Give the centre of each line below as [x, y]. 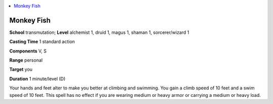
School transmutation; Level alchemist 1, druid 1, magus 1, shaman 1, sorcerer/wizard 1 [99, 32]
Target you [21, 69]
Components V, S [28, 51]
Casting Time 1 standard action [42, 42]
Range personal [26, 60]
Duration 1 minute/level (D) [37, 79]
